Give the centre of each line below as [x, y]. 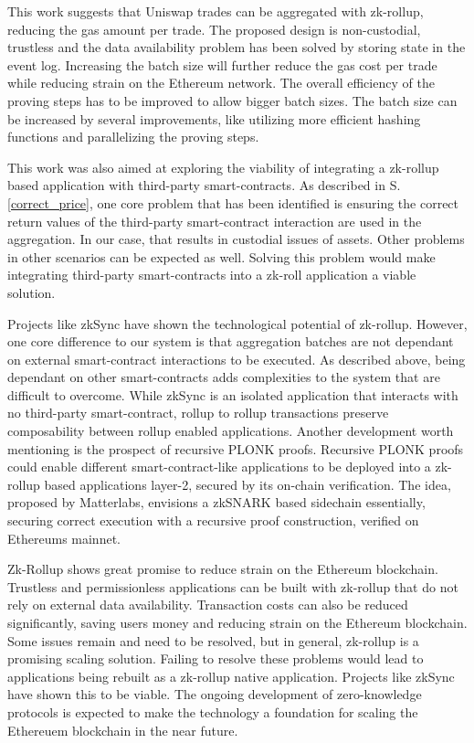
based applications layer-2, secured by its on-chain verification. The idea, [248, 484]
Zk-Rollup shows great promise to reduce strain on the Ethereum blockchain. [223, 569]
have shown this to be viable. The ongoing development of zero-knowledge [215, 694]
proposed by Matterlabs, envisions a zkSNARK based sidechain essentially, [216, 502]
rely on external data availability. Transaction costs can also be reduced [208, 605]
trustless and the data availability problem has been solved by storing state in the [237, 47]
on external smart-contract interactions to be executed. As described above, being [237, 359]
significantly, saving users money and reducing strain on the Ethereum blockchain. [237, 622]
